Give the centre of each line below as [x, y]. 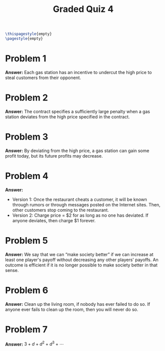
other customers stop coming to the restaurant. [60, 210]
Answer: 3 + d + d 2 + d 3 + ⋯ [35, 344]
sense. [12, 270]
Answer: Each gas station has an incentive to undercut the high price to [79, 72]
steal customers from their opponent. [43, 78]
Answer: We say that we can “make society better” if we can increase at [79, 254]
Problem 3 [27, 137]
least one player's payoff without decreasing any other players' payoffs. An [82, 260]
